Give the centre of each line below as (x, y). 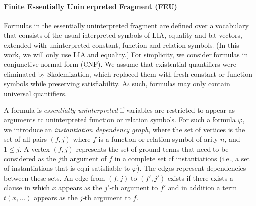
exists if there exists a (200, 178)
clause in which (27, 187)
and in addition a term (202, 187)
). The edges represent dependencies (191, 168)
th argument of (84, 158)
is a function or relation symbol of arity (158, 139)
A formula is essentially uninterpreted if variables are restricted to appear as (120, 110)
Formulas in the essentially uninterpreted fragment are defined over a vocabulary (126, 25)
